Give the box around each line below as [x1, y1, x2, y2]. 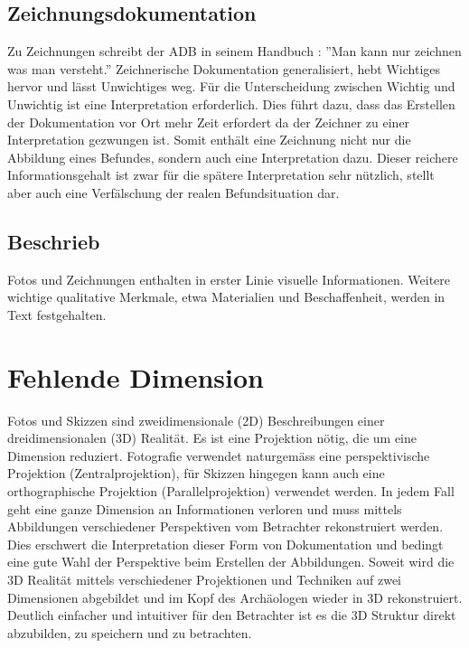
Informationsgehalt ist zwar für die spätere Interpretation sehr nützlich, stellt [7, 165, 435, 184]
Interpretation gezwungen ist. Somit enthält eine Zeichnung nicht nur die [7, 130, 411, 149]
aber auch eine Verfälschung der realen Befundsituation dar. [7, 183, 340, 202]
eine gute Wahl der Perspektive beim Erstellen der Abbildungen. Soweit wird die [7, 552, 455, 571]
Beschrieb [7, 227, 100, 255]
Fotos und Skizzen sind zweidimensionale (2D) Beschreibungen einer [7, 410, 385, 429]
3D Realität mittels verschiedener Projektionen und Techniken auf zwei [7, 570, 402, 588]
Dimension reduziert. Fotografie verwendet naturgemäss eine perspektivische [7, 446, 430, 465]
